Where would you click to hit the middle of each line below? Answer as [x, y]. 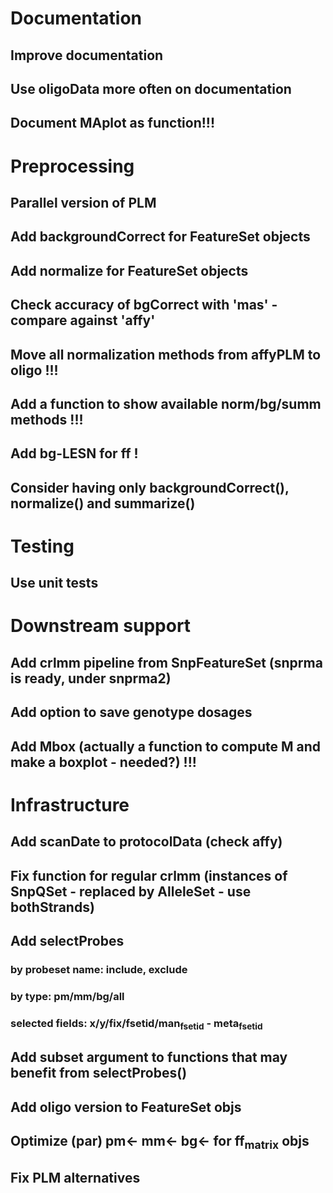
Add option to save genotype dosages [131, 712]
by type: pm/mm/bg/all [67, 996]
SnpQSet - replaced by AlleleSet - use [131, 891]
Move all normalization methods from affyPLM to [166, 354]
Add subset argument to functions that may [149, 1057]
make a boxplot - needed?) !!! [103, 762]
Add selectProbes [67, 940]
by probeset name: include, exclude [99, 969]
